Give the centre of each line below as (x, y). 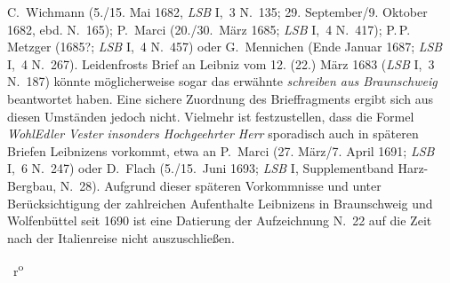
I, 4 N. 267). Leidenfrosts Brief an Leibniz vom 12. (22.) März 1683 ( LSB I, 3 (221, 63)
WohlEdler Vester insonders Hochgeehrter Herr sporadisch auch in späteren (213, 134)
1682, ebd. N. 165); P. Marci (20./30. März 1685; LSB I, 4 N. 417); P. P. (209, 29)
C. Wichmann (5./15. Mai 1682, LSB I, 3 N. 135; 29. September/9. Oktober (217, 12)
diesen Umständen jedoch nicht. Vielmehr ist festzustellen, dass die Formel (211, 116)
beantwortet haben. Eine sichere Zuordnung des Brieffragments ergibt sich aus (220, 98)
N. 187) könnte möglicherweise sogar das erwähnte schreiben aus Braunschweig (222, 81)
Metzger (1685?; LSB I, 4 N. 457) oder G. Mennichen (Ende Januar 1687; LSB (225, 47)
